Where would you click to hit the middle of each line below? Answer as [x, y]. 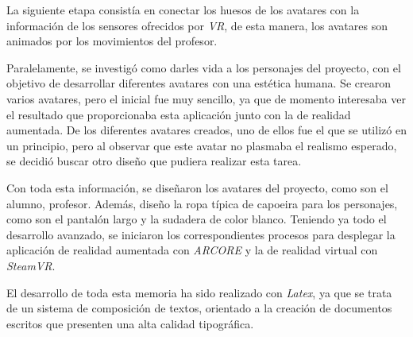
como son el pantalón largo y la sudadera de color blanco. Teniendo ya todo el [197, 219]
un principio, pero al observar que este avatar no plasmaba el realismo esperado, [202, 145]
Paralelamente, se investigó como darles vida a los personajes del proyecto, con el [204, 67]
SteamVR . [31, 265]
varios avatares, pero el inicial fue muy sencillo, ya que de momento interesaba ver [206, 98]
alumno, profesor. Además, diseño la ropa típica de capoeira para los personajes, [202, 203]
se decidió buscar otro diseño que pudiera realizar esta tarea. [154, 161]
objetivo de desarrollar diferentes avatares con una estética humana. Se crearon [199, 83]
